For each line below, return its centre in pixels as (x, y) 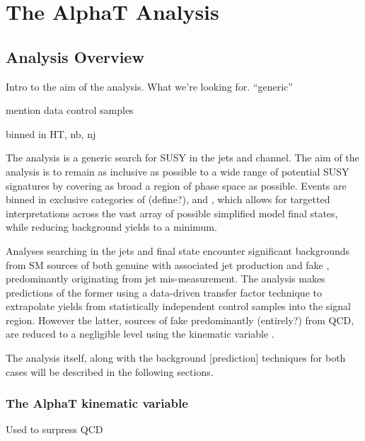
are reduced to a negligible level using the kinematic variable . (140, 334)
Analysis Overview (75, 56)
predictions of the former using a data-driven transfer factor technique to (164, 292)
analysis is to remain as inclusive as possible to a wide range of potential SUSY (178, 171)
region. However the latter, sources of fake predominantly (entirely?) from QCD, (180, 320)
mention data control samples (70, 110)
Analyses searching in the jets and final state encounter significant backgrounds (178, 250)
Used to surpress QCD (54, 429)
